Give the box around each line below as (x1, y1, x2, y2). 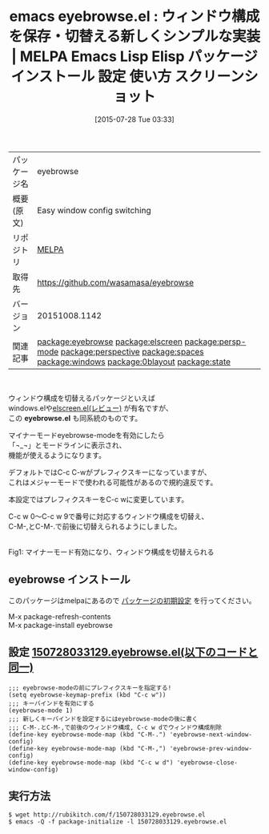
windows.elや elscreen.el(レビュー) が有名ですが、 (8, 403, 174, 413)
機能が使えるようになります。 (8, 450, 106, 460)
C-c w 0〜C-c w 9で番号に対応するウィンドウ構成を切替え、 (8, 511, 209, 521)
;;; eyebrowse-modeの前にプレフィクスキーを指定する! (8, 683, 172, 692)
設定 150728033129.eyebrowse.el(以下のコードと (8, 646, 259, 659)
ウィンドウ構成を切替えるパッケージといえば (8, 393, 156, 403)
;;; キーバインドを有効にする (8, 699, 94, 707)
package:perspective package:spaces (60, 346, 204, 357)
